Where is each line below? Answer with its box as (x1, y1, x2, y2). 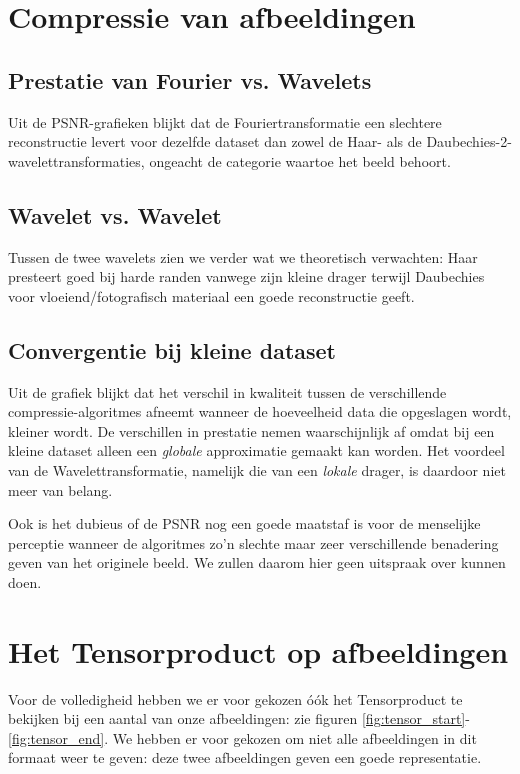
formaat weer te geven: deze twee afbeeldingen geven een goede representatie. (8, 747, 482, 768)
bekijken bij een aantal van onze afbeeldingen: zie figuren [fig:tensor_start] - (8, 708, 470, 729)
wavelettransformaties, (8, 150, 145, 171)
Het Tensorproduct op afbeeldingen (8, 630, 509, 671)
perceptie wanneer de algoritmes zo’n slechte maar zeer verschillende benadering (8, 532, 499, 553)
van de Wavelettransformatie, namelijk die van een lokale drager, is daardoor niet (8, 459, 506, 480)
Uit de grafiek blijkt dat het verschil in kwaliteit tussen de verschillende (8, 381, 447, 402)
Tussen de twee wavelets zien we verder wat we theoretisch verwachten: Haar (8, 246, 478, 267)
